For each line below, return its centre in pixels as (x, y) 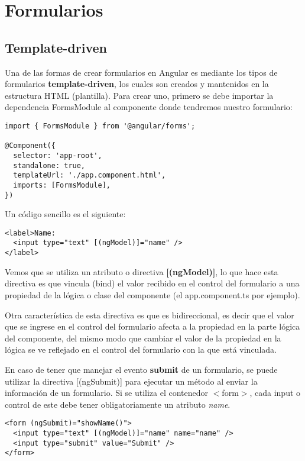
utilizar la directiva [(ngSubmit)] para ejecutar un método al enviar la (131, 381)
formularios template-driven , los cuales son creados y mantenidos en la (137, 84)
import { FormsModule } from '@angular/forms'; (100, 126)
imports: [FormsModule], (62, 185)
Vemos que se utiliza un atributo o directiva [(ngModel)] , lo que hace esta (142, 271)
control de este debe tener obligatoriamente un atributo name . (118, 404)
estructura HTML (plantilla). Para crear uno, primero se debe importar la (139, 95)
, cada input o (275, 393)
